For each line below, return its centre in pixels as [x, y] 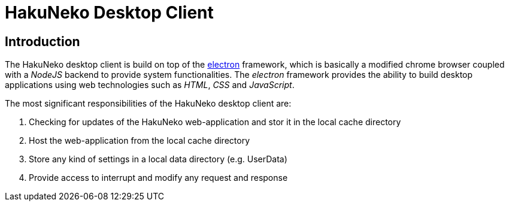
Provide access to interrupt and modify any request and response [158, 178]
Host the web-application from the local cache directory [140, 141]
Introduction [43, 41]
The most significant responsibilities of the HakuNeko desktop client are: [148, 104]
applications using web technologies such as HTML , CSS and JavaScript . [150, 85]
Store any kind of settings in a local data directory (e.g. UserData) [158, 159]
